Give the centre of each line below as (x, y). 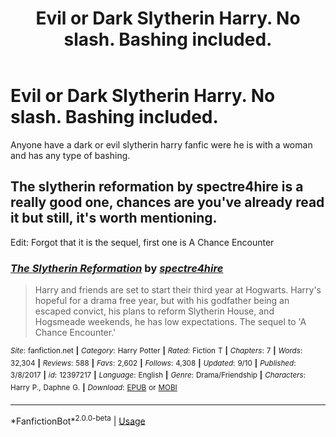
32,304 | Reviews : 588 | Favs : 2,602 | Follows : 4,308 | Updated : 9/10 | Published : (153, 363)
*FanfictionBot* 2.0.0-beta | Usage (78, 420)
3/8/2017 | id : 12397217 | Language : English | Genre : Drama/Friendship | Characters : (158, 375)
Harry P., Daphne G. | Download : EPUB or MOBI (94, 388)
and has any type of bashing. (70, 155)
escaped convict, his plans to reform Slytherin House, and (154, 311)
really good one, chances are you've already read (167, 202)
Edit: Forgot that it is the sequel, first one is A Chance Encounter (142, 242)
